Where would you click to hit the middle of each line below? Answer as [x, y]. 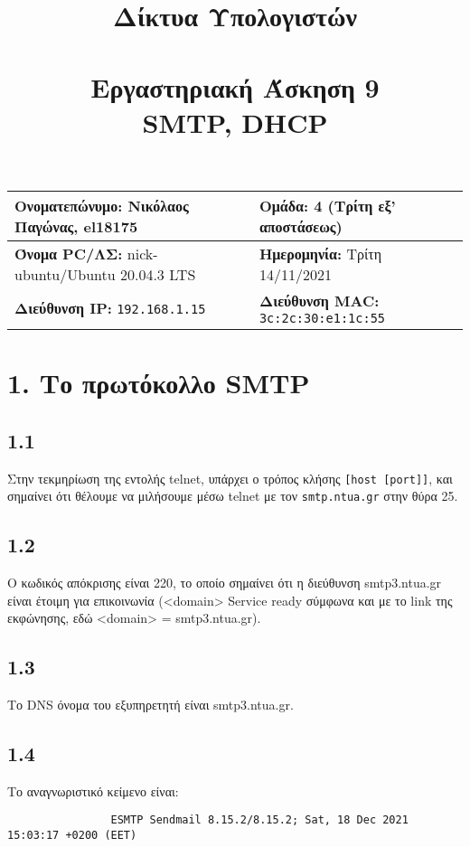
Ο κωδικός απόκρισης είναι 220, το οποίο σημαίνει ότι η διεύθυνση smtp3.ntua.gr [225, 583]
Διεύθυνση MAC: [319, 300]
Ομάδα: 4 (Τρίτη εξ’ [327, 205]
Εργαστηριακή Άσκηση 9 [235, 86]
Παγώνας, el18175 [76, 226]
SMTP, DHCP [235, 122]
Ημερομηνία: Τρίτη [320, 253]
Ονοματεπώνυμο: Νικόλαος [102, 205]
